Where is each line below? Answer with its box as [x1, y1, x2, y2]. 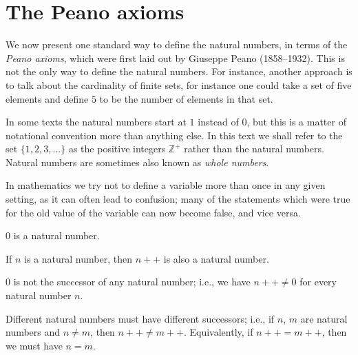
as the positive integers [68, 141, 166, 156]
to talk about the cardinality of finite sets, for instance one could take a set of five [6, 77, 352, 92]
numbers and [6, 325, 61, 339]
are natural [300, 311, 348, 325]
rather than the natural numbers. [184, 141, 324, 156]
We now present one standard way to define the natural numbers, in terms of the [6, 37, 348, 52]
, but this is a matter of [246, 114, 346, 129]
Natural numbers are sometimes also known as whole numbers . [6, 154, 269, 169]
